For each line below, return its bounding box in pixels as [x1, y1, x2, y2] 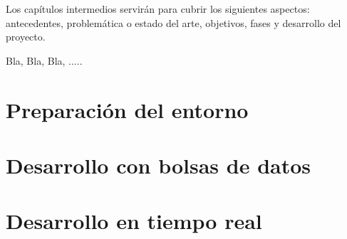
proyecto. [6, 29, 46, 44]
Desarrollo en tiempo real [6, 206, 262, 235]
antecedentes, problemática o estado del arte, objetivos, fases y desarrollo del [6, 15, 341, 30]
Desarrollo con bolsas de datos [6, 150, 311, 179]
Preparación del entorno [6, 95, 249, 124]
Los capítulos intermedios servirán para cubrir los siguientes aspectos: [6, 1, 310, 16]
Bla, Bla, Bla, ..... [6, 53, 83, 68]
